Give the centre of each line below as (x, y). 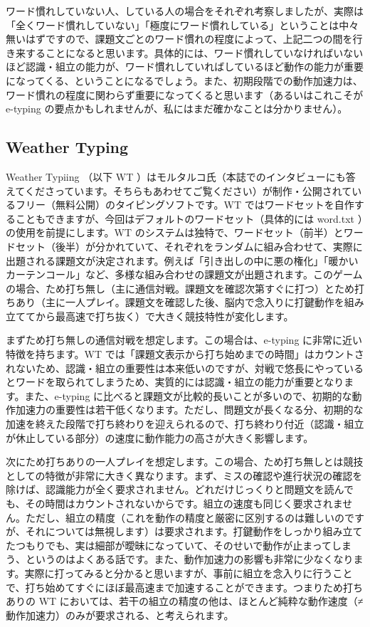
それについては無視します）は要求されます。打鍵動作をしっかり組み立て (194, 531)
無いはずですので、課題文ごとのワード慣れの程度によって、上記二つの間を (179, 39)
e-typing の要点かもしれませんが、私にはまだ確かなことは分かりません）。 (177, 109)
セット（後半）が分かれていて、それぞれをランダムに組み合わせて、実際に (189, 246)
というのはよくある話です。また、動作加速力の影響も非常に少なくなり (189, 559)
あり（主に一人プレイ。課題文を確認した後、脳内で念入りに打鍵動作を (180, 302)
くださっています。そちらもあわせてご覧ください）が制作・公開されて (188, 190)
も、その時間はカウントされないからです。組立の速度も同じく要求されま (174, 504)
